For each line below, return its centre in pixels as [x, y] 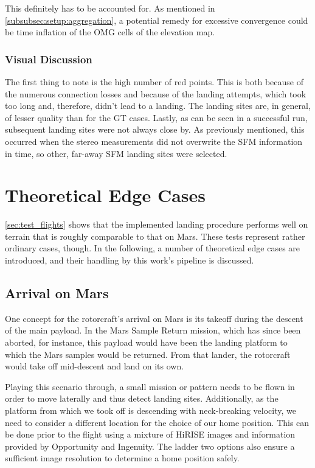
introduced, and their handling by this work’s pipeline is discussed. [130, 260]
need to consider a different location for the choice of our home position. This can [157, 422]
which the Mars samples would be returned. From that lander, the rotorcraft [148, 354]
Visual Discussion [49, 59]
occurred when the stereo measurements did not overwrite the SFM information [154, 141]
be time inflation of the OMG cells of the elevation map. [110, 32]
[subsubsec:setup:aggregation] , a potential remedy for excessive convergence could [157, 20]
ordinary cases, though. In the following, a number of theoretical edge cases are [153, 248]
